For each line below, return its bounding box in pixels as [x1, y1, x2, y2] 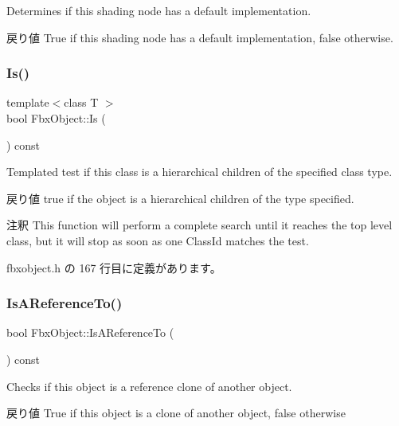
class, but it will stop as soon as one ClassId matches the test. [6, 232, 309, 248]
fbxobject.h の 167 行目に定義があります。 [6, 259, 221, 276]
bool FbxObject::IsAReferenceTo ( [6, 324, 174, 341]
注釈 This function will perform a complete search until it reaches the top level [6, 217, 393, 233]
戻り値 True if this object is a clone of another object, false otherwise [6, 405, 346, 421]
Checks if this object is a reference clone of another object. [6, 377, 292, 394]
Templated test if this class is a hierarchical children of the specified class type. [6, 163, 393, 180]
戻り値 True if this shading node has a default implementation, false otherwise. [6, 29, 393, 45]
